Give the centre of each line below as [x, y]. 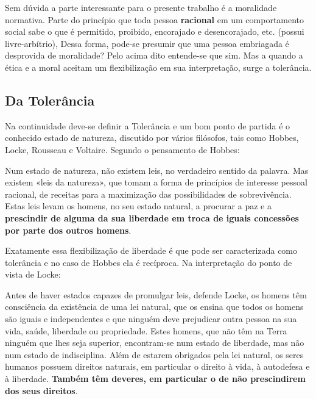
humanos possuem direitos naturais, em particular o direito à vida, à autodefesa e [157, 366]
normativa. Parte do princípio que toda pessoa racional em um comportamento [155, 19]
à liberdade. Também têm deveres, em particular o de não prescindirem [155, 379]
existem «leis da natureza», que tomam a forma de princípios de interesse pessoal [156, 182]
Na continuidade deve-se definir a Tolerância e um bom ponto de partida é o [148, 125]
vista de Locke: [33, 274]
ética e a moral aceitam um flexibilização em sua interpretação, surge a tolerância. [158, 67]
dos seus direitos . [41, 390]
